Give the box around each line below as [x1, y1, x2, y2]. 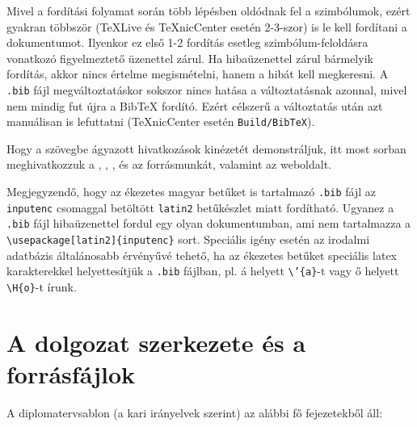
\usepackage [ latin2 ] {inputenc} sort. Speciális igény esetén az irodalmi [6, 231, 370, 248]
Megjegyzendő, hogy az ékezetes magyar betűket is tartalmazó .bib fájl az [6, 183, 376, 200]
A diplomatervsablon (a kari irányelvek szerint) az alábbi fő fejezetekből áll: [6, 404, 383, 421]
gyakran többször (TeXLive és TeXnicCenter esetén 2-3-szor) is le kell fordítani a [6, 18, 407, 35]
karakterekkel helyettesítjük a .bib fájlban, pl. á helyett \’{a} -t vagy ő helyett [6, 262, 399, 279]
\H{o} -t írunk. [6, 278, 77, 295]
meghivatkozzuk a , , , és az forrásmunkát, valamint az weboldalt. [6, 156, 331, 173]
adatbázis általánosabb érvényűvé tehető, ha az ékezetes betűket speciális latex [6, 246, 397, 263]
